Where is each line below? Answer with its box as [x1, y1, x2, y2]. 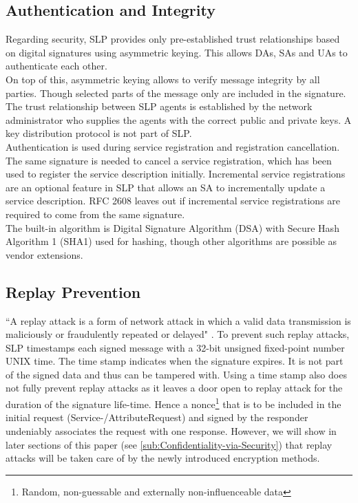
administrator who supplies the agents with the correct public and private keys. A [6, 112, 352, 127]
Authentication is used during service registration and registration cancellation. [6, 139, 340, 153]
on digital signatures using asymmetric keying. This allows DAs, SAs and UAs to [6, 45, 348, 59]
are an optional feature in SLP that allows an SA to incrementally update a [6, 180, 326, 194]
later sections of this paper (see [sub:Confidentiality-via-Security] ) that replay [6, 437, 333, 451]
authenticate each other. [6, 58, 107, 73]
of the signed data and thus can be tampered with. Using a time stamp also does [6, 367, 347, 381]
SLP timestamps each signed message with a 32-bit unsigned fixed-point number [6, 340, 345, 354]
